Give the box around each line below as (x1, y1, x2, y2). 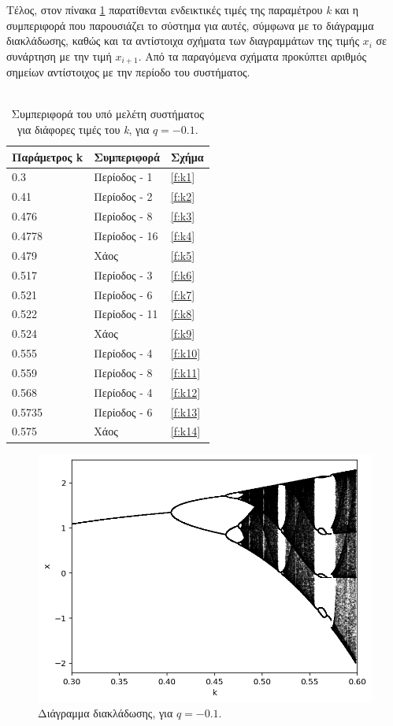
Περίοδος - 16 (94, 227, 158, 243)
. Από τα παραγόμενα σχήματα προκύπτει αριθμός (138, 47, 367, 64)
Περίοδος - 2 (94, 188, 153, 205)
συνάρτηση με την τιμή (6, 47, 112, 64)
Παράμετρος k (12, 148, 83, 165)
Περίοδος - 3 (94, 266, 153, 283)
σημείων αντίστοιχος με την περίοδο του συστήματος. (6, 64, 250, 80)
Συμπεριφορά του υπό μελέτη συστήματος (11, 106, 204, 122)
